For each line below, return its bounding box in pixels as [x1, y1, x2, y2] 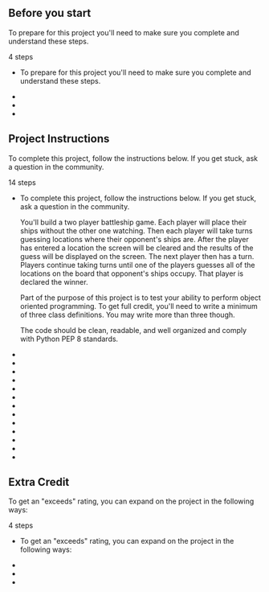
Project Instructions [8, 132, 110, 146]
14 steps [8, 177, 36, 187]
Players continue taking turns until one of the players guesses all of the [19, 260, 255, 269]
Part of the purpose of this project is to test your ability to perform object [19, 293, 261, 302]
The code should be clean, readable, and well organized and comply [19, 325, 247, 335]
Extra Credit [8, 475, 70, 489]
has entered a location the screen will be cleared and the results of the [19, 243, 254, 253]
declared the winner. [19, 277, 88, 286]
